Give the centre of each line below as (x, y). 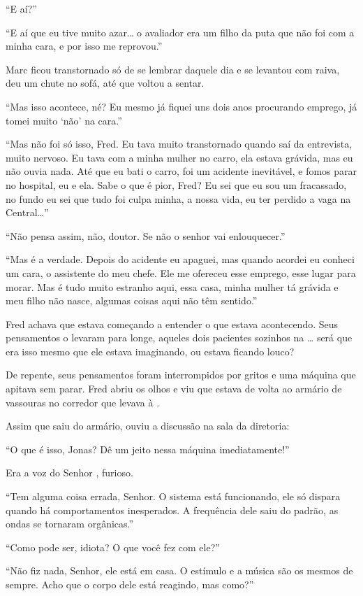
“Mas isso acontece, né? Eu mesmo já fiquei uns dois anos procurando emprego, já (181, 106)
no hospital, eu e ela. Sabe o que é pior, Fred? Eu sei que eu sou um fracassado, (176, 184)
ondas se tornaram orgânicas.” (70, 524)
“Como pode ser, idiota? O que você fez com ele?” (113, 547)
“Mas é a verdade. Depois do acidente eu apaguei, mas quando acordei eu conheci (180, 259)
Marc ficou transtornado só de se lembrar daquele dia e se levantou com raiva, (173, 69)
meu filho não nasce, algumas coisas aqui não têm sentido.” (132, 300)
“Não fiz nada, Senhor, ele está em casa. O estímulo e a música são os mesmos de (179, 570)
